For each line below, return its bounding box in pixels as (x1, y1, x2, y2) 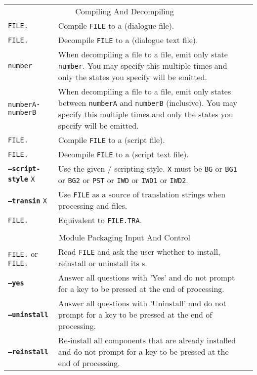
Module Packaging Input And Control (58, 232, 191, 243)
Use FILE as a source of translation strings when (58, 188, 226, 200)
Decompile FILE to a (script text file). (58, 148, 189, 160)
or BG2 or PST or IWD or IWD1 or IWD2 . (58, 174, 188, 186)
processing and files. (58, 200, 128, 211)
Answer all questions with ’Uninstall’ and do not (58, 297, 226, 309)
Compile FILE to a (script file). (58, 134, 165, 145)
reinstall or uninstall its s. (58, 257, 147, 269)
